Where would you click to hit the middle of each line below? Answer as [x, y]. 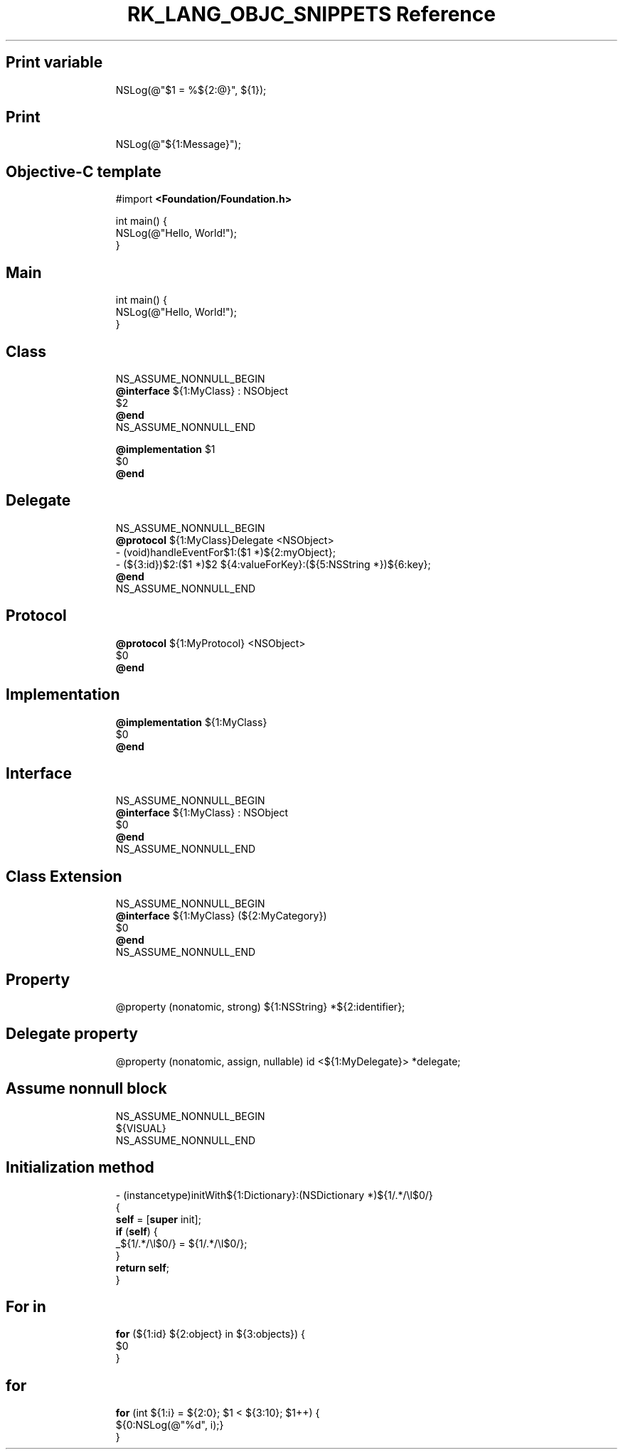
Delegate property [72, 1034]
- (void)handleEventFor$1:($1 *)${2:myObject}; [225, 552]
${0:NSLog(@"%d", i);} [170, 1425]
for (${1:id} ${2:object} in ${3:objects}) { [211, 1334]
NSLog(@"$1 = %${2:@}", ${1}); [191, 90]
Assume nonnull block [86, 1089]
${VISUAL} [141, 1128]
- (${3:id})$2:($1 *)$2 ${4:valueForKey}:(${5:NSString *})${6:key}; [273, 564]
